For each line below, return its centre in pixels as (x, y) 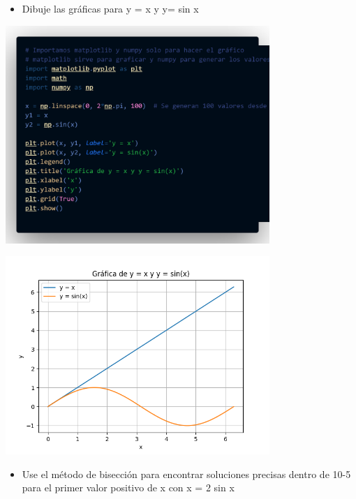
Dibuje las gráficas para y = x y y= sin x (110, 8)
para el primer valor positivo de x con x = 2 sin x (128, 487)
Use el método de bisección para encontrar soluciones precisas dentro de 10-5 (186, 474)
